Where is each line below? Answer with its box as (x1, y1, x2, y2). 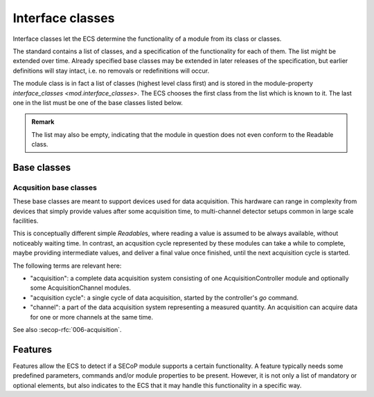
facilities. (12, 216, 39, 225)
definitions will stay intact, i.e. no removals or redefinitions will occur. (12, 66, 210, 75)
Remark (31, 118, 55, 126)
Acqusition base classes (12, 183, 97, 192)
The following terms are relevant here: (12, 261, 122, 270)
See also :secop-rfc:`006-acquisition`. (12, 325, 122, 333)
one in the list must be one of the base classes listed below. (12, 98, 183, 107)
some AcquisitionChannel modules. (30, 284, 132, 292)
